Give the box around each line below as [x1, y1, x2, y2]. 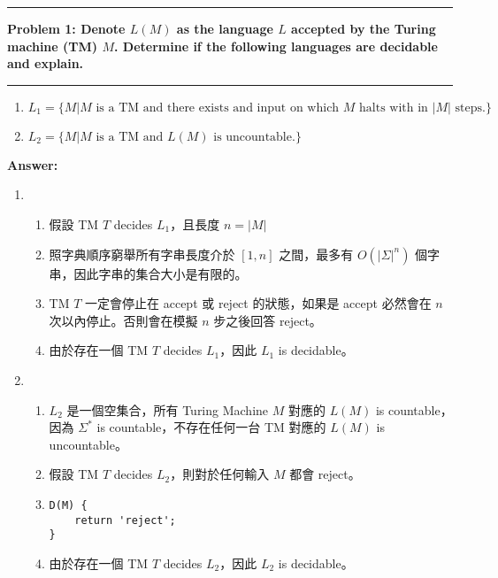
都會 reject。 [289, 465, 361, 483]
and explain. [7, 54, 84, 73]
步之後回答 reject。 [213, 311, 322, 329]
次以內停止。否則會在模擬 [49, 311, 198, 329]
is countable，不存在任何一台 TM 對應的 [96, 418, 326, 436]
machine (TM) [7, 36, 98, 55]
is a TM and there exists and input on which [96, 101, 340, 114]
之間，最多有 [279, 244, 354, 263]
